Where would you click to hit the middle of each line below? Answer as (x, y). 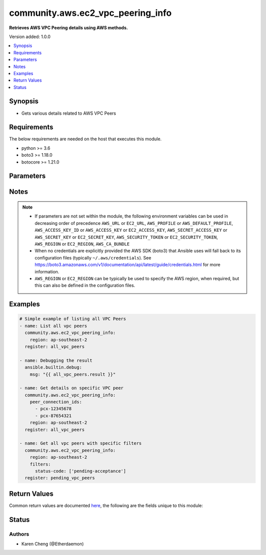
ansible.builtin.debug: (53, 367)
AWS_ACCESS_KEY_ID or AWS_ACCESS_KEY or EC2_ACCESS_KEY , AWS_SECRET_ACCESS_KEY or (131, 230)
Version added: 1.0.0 (30, 37)
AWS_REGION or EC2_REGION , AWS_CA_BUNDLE (82, 244)
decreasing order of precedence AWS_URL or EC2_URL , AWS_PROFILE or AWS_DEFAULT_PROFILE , (134, 223)
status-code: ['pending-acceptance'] (81, 471)
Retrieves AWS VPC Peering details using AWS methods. (68, 28)
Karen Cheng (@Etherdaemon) (52, 544)
